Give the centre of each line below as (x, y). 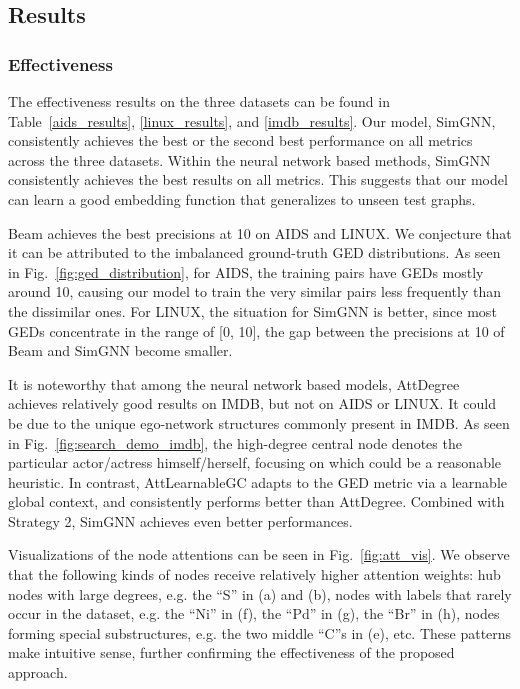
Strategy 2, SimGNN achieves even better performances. (180, 520)
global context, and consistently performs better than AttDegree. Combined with (256, 501)
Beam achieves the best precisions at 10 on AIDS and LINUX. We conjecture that (260, 232)
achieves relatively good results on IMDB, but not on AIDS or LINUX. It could (252, 403)
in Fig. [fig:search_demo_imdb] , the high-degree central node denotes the (235, 442)
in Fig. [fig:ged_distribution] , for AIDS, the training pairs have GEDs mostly (246, 271)
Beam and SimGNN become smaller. (120, 350)
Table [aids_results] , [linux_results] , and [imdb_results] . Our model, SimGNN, (252, 120)
